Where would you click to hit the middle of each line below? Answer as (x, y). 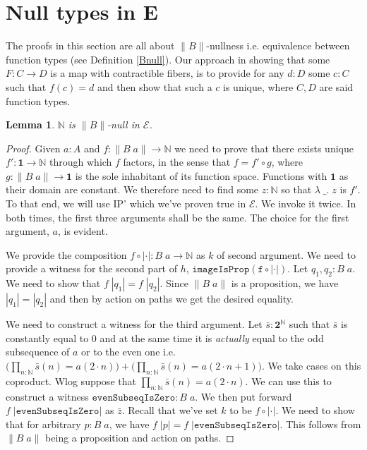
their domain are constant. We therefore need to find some (132, 189)
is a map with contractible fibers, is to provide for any (167, 73)
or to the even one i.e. (128, 352)
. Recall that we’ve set (170, 410)
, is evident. (83, 231)
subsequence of (38, 352)
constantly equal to (47, 337)
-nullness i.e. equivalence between (278, 45)
